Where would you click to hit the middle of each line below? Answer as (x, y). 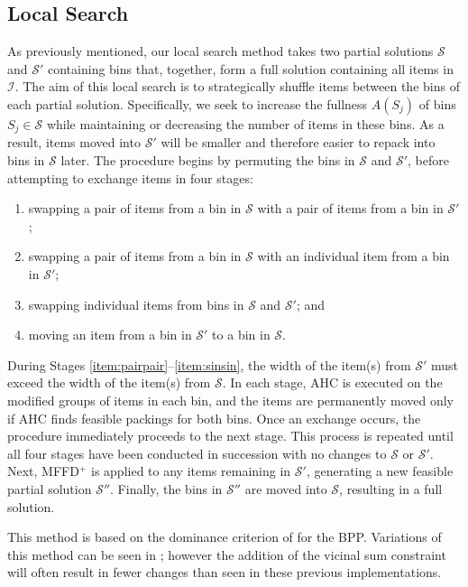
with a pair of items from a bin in (350, 208)
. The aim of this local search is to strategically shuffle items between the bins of (237, 86)
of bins (437, 103)
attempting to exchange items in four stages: (130, 177)
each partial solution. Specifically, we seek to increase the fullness (188, 103)
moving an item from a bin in (110, 335)
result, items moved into (74, 142)
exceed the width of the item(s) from (109, 382)
